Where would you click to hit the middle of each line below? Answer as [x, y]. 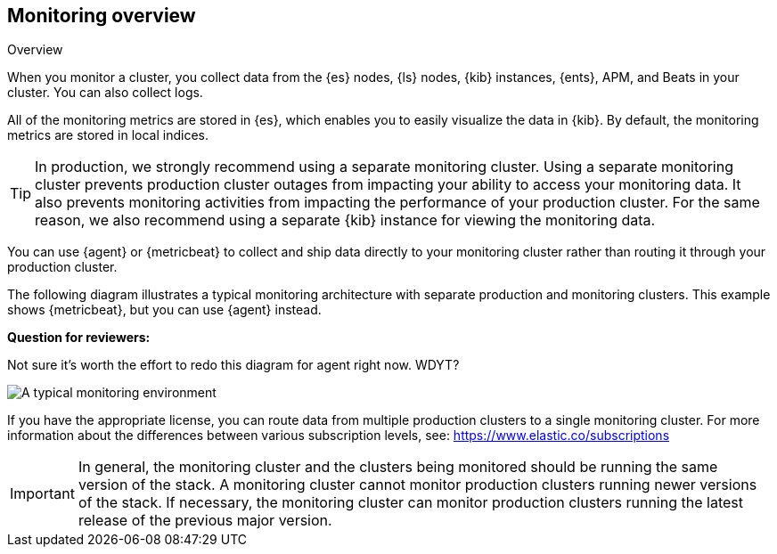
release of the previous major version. [205, 521]
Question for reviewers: [79, 338]
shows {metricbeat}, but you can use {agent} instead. [164, 310]
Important [42, 494]
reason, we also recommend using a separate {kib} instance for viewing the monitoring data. [345, 220]
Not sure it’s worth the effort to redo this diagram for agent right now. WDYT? [233, 365]
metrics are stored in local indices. [108, 135]
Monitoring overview [102, 16]
